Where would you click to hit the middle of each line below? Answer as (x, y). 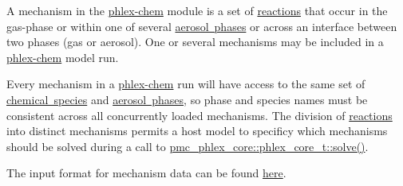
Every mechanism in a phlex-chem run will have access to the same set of (186, 84)
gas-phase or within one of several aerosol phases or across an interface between (202, 26)
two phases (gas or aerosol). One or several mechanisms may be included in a (195, 42)
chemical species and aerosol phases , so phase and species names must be (187, 99)
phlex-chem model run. (63, 57)
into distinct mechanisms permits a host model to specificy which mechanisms (197, 131)
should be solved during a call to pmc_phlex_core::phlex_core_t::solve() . (188, 146)
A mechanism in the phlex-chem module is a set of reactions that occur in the (197, 10)
